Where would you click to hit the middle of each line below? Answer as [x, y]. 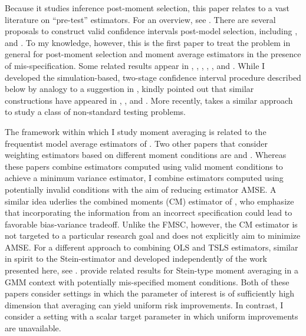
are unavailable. [33, 328]
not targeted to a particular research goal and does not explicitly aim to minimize [153, 235]
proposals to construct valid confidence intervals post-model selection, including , [151, 31]
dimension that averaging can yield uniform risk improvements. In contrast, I [144, 304]
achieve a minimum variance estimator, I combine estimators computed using [144, 178]
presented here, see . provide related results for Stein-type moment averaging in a [152, 270]
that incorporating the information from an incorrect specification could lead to [149, 213]
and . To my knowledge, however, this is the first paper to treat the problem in [148, 42]
